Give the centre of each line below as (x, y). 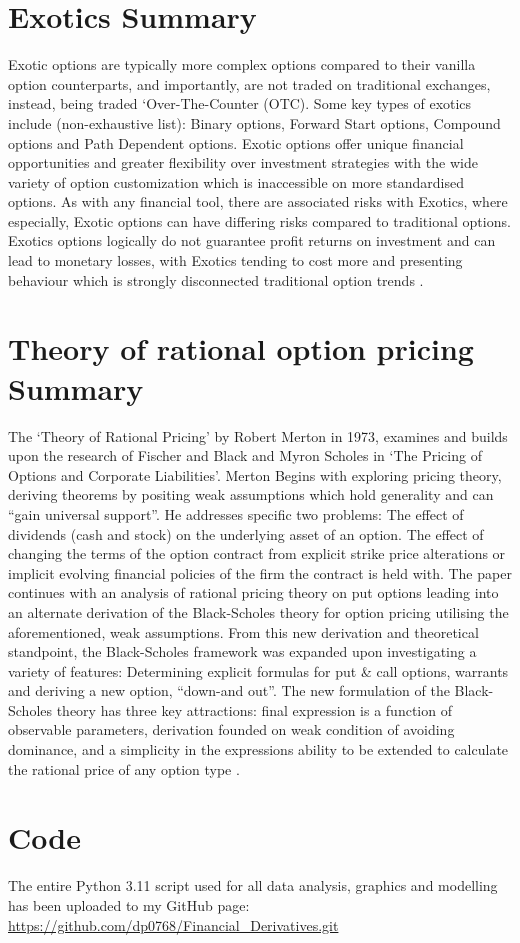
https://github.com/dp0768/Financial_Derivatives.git (173, 924)
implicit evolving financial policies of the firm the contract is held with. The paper (260, 572)
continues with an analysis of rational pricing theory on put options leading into (253, 592)
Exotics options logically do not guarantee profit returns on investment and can (252, 240)
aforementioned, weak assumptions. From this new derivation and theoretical (243, 631)
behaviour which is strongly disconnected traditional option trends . (216, 279)
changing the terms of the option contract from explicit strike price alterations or (257, 553)
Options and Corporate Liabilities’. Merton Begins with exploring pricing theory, (255, 474)
